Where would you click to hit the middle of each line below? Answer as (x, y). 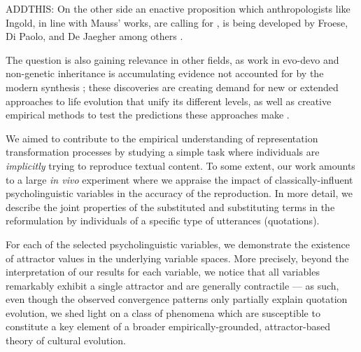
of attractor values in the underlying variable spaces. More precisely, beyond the (177, 258)
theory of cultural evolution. (66, 340)
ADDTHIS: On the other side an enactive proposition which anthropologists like (178, 8)
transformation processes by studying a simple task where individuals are (163, 152)
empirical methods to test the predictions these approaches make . (148, 115)
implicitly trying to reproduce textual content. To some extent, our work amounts (180, 165)
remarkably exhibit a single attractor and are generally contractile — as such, (172, 285)
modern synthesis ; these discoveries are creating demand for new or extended (172, 87)
